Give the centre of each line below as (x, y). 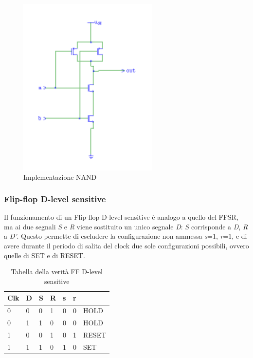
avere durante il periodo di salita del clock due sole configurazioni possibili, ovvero (126, 246)
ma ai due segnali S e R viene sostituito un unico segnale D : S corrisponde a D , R (126, 226)
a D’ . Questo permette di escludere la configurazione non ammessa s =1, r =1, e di (126, 236)
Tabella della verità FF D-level (57, 272)
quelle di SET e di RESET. (45, 255)
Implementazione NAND (60, 177)
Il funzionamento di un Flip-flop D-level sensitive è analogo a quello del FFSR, (121, 217)
